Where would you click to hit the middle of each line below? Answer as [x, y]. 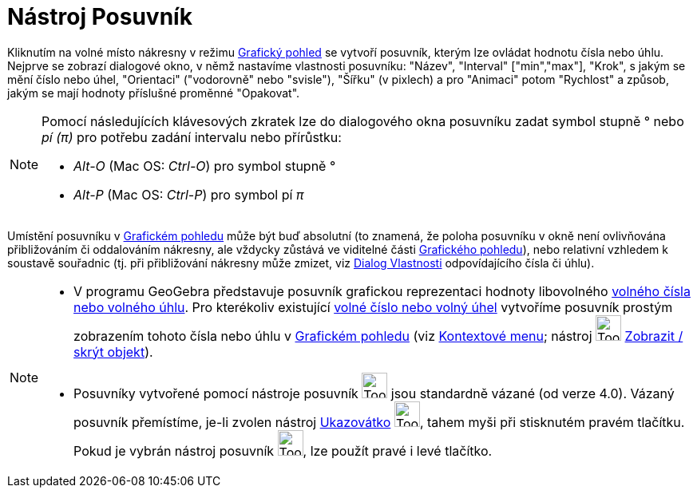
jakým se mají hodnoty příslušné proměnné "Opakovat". [154, 93]
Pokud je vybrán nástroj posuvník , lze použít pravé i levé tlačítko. [283, 451]
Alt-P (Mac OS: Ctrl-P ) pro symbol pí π [189, 194]
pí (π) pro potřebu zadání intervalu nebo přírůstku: [192, 137]
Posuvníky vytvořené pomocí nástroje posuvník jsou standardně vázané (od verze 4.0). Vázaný [374, 393]
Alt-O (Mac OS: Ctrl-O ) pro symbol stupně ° [205, 166]
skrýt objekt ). [113, 352]
